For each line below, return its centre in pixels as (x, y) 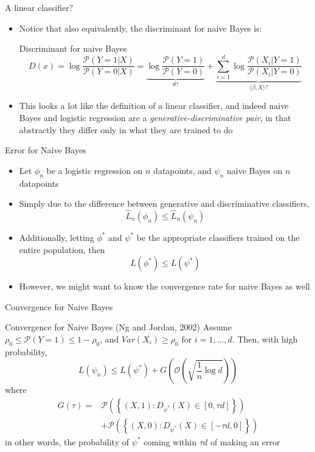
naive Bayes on (255, 170)
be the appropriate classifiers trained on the (218, 237)
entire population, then (62, 249)
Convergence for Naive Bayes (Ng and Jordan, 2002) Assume (118, 327)
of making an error (245, 441)
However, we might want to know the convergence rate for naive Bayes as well (164, 286)
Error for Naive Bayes (46, 150)
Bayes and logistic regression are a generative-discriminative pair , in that (155, 117)
